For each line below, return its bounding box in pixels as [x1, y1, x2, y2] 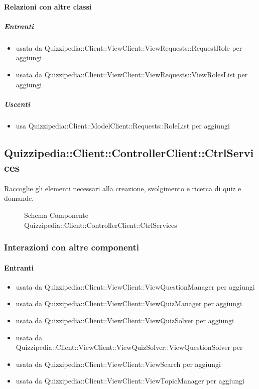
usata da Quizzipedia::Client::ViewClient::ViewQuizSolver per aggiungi [16, 315, 234, 326]
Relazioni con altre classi [4, 1, 92, 12]
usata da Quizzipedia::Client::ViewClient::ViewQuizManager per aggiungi [16, 298, 242, 309]
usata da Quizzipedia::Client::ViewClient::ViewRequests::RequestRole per [16, 42, 242, 53]
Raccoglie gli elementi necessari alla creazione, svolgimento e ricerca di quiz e [4, 183, 241, 193]
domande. [4, 193, 34, 203]
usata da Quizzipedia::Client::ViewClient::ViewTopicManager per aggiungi [16, 375, 245, 386]
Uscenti [4, 98, 30, 109]
